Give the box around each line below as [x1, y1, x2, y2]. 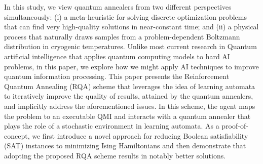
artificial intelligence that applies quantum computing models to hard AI [4, 51, 230, 61]
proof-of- [221, 120, 248, 131]
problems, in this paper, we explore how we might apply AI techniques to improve [4, 61, 259, 71]
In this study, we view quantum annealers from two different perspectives [4, 2, 232, 12]
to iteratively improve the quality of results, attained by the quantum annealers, [4, 91, 253, 101]
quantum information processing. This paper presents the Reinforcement [4, 71, 230, 81]
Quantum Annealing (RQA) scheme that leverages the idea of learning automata [4, 80, 255, 91]
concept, [4, 130, 30, 141]
